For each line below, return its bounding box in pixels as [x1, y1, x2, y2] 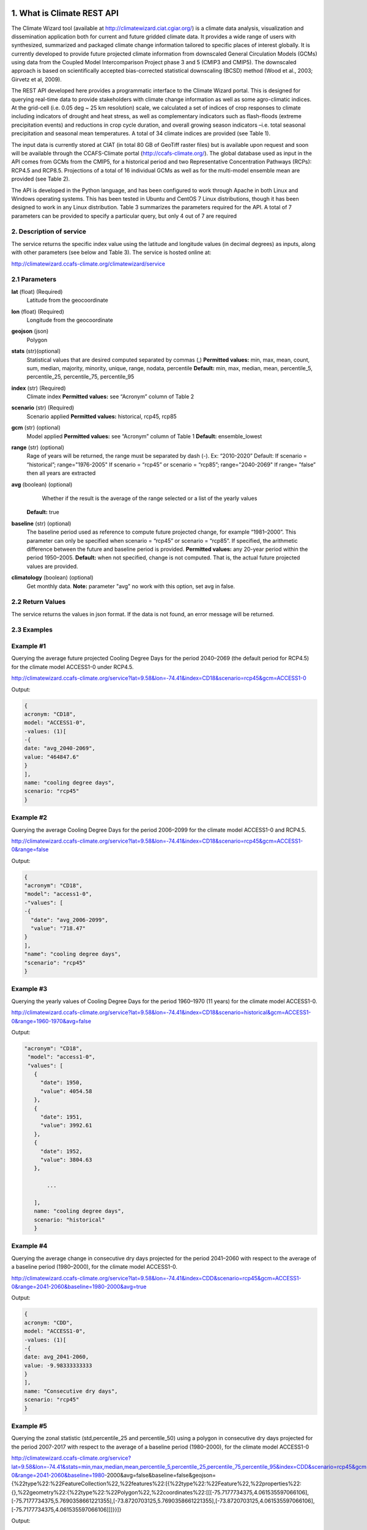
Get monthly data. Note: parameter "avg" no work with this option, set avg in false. [26, 582, 235, 590]
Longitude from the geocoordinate [26, 316, 113, 324]
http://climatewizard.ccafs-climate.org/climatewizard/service [11, 260, 165, 267]
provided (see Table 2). [11, 175, 70, 183]
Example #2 [11, 813, 48, 822]
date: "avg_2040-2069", [24, 745, 96, 752]
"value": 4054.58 [40, 1088, 92, 1095]
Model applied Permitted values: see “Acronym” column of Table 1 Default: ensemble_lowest [26, 432, 262, 440]
